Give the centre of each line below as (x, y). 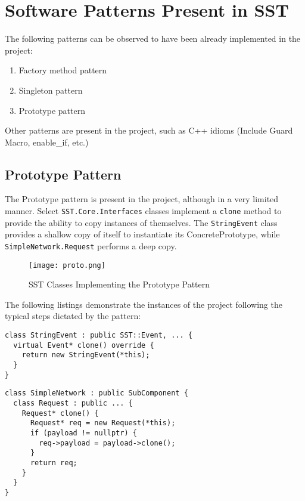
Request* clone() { (60, 413)
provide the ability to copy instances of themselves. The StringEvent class (141, 222)
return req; (54, 463)
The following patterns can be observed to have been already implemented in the (153, 38)
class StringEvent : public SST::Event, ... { (99, 335)
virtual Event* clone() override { (84, 345)
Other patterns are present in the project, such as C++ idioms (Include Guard (149, 130)
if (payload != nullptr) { (83, 433)
